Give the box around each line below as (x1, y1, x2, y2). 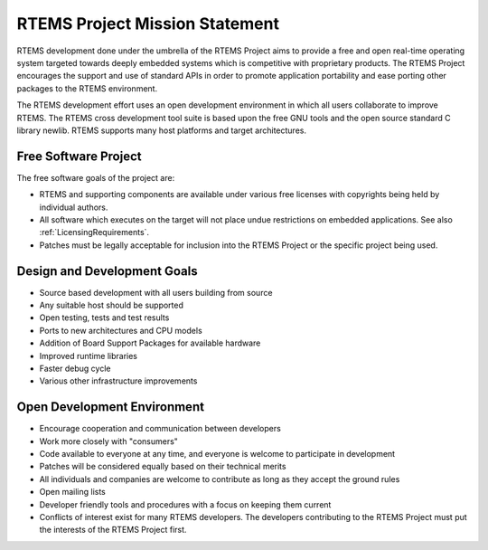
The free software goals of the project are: (16, 172, 175, 183)
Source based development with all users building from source (39, 287, 273, 298)
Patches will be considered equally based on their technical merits (39, 461, 286, 472)
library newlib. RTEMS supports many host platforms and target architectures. (16, 125, 307, 136)
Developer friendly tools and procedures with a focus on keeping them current (39, 498, 332, 510)
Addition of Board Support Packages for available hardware (39, 337, 261, 348)
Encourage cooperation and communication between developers (39, 423, 282, 434)
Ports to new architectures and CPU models (39, 325, 202, 336)
